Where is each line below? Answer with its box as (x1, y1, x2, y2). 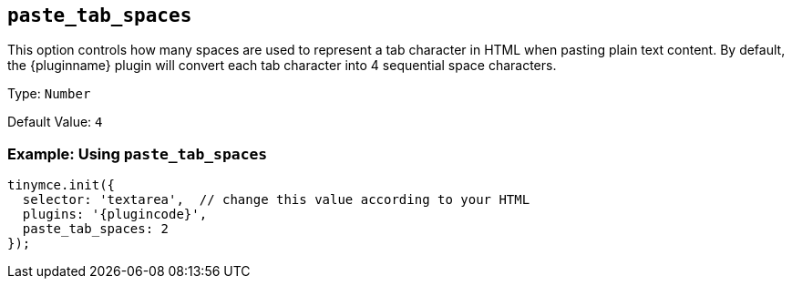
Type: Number (7, 86, 91, 102)
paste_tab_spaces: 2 (22, 221, 170, 237)
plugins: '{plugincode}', (22, 207, 208, 222)
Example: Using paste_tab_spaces (7, 144, 268, 163)
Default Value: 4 (7, 114, 103, 130)
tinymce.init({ (7, 178, 116, 193)
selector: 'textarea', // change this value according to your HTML (22, 192, 530, 208)
